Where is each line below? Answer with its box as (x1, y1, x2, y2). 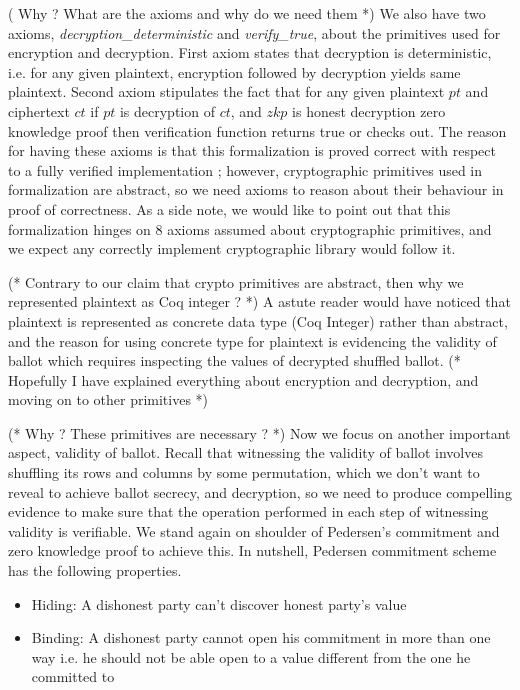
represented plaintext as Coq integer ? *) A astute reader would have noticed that (8, 291, 511, 312)
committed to (31, 666, 115, 687)
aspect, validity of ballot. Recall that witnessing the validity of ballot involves (8, 442, 483, 463)
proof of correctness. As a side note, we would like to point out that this (8, 198, 451, 219)
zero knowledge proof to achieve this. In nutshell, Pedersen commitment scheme (8, 540, 497, 561)
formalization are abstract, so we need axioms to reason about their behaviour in (8, 179, 504, 200)
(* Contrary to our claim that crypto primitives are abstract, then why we (8, 271, 464, 292)
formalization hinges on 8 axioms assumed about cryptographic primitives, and (8, 218, 492, 239)
